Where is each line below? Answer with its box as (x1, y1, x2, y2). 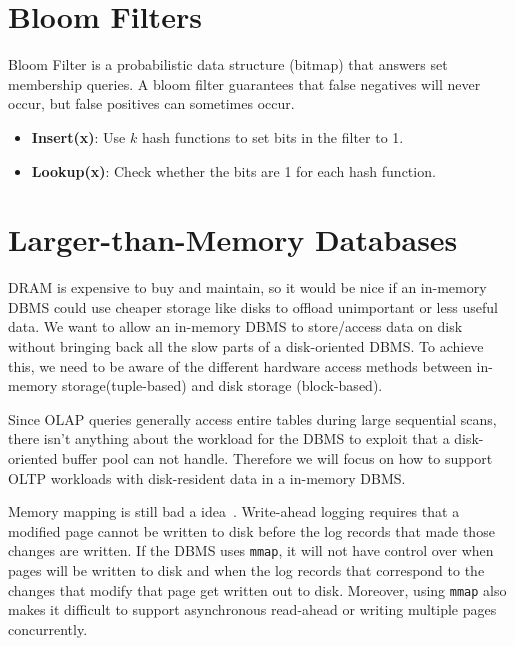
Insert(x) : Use (31, 126, 126, 147)
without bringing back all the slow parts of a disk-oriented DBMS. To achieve (8, 336, 484, 356)
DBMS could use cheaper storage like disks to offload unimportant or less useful (8, 296, 498, 317)
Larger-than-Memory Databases (8, 219, 458, 260)
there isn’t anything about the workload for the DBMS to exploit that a (8, 428, 450, 449)
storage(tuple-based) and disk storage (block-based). (62, 375, 383, 396)
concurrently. (8, 618, 88, 639)
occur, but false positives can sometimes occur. (8, 93, 295, 114)
